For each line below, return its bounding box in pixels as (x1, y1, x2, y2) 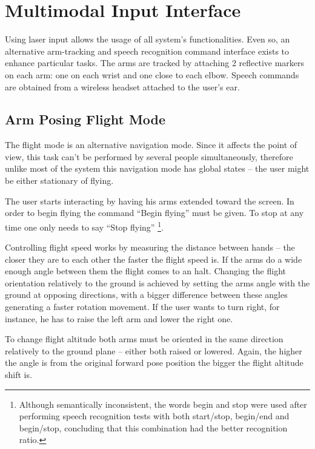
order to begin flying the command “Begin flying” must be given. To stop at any (5, 206, 304, 219)
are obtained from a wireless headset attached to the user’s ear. (5, 80, 240, 93)
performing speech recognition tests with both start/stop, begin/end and (19, 410, 290, 422)
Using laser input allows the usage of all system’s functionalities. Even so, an (5, 33, 290, 46)
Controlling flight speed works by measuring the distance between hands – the (5, 241, 295, 254)
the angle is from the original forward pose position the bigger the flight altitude (5, 356, 303, 369)
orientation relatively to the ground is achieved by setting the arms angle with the (5, 276, 310, 289)
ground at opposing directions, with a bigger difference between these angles (5, 288, 288, 301)
